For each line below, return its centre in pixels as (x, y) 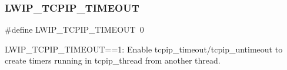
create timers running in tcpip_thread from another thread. (113, 60)
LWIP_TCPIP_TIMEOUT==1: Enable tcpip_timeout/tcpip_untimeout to (144, 49)
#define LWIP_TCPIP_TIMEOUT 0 (74, 29)
